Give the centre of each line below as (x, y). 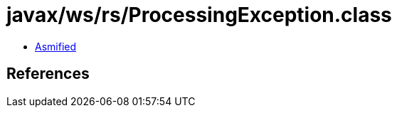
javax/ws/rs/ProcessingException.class (199, 15)
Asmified (56, 46)
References (48, 74)
